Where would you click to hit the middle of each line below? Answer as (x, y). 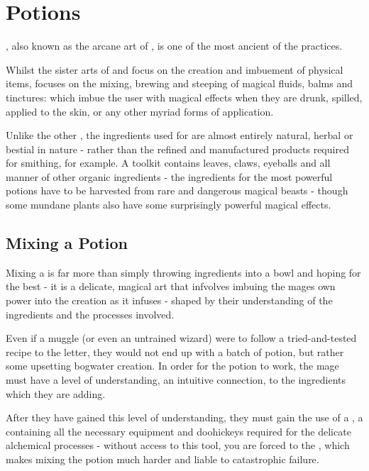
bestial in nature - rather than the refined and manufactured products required (177, 149)
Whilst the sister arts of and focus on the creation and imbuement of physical (175, 69)
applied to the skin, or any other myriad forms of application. (140, 111)
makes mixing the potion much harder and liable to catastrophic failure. (163, 459)
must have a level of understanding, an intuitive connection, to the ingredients (176, 380)
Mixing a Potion (67, 243)
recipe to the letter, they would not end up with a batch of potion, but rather (175, 351)
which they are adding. (56, 393)
